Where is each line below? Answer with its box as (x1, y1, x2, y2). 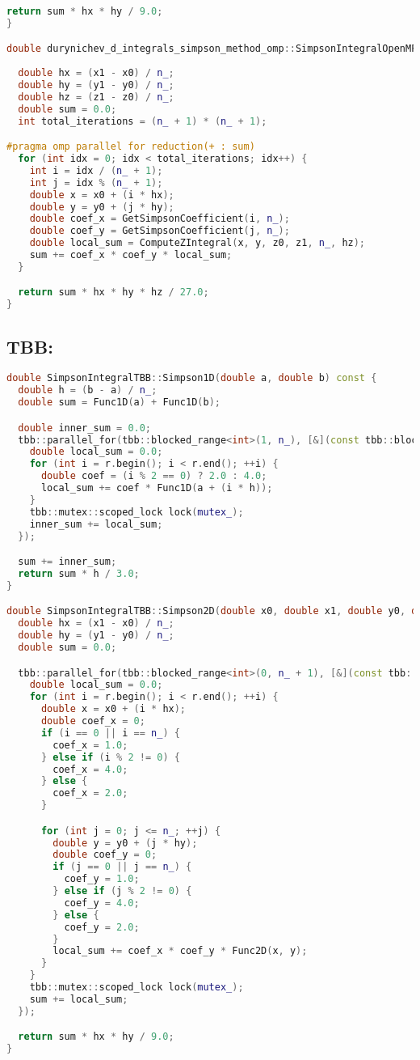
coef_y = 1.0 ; (64, 873, 140, 885)
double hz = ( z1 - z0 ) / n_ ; (18, 91, 174, 103)
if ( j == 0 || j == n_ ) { (52, 861, 192, 873)
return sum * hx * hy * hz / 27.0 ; (18, 286, 209, 299)
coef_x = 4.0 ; (52, 763, 128, 775)
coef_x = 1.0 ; (52, 739, 128, 751)
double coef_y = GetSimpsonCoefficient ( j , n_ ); (29, 225, 290, 237)
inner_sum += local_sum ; (29, 518, 163, 530)
